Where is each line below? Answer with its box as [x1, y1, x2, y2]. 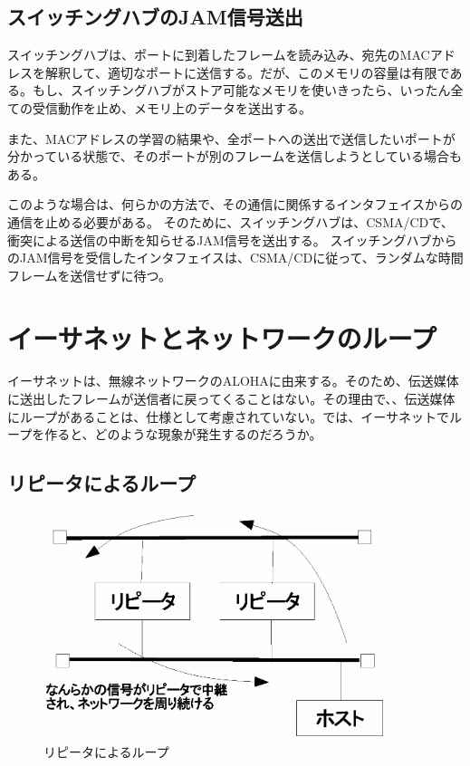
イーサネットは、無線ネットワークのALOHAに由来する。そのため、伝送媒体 [7, 371, 459, 390]
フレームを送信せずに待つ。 [7, 265, 172, 284]
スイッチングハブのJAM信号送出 [7, 3, 303, 31]
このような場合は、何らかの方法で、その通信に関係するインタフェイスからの [7, 195, 464, 214]
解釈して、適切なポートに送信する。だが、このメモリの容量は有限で [44, 62, 450, 81]
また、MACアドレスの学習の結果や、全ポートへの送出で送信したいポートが [7, 129, 456, 148]
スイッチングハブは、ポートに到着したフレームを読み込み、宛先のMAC [7, 45, 430, 64]
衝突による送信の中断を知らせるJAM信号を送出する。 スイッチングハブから [7, 230, 457, 249]
